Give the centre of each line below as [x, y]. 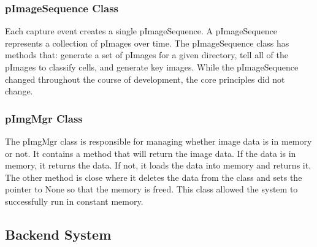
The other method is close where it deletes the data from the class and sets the [154, 177]
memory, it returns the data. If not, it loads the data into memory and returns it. [158, 165]
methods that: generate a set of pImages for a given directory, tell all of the [147, 55]
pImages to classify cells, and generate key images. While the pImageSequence [152, 67]
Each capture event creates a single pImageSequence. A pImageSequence [141, 31]
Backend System [58, 234]
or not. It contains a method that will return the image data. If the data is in [151, 153]
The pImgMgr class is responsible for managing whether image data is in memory [158, 141]
